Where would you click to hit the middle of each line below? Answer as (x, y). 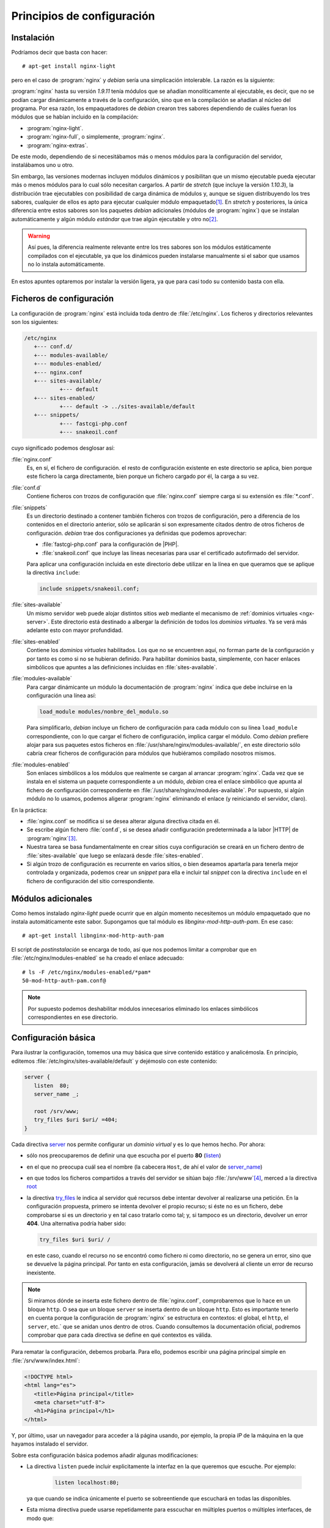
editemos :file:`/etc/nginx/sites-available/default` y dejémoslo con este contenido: (114, 1061)
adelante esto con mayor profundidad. (75, 630)
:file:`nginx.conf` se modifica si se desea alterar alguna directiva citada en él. (123, 821)
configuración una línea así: (61, 696)
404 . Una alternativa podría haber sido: (76, 1223)
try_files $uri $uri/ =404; (76, 1120)
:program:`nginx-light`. (55, 128)
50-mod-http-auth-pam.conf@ (64, 981)
